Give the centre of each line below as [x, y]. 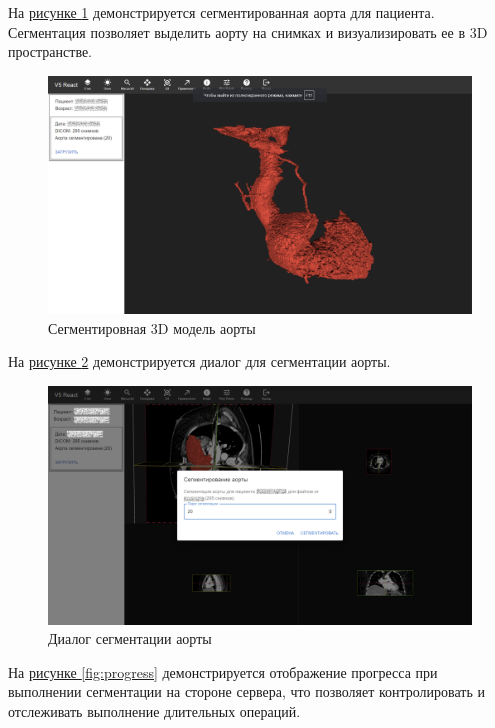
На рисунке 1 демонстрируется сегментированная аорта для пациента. [221, 12]
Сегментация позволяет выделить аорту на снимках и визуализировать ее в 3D [248, 31]
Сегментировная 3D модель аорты [152, 327]
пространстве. [50, 51]
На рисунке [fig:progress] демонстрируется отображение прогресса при [223, 671]
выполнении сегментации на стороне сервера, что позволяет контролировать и [247, 691]
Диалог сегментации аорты [130, 638]
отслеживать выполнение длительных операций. [154, 710]
